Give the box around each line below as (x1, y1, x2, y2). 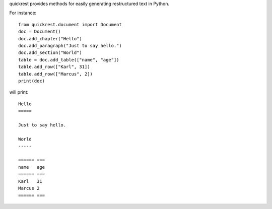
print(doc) (18, 78, 45, 84)
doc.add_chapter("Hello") (18, 36, 83, 41)
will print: (9, 89, 29, 95)
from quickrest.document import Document (18, 22, 122, 27)
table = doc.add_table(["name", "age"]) (18, 57, 119, 62)
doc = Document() (18, 29, 61, 35)
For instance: (9, 10, 37, 16)
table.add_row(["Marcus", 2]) (18, 71, 93, 77)
